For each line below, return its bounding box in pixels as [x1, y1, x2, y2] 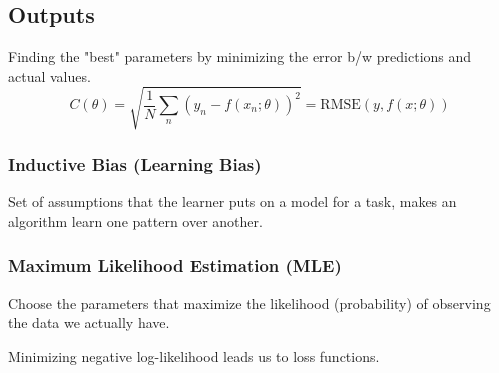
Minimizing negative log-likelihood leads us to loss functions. [8, 345, 380, 366]
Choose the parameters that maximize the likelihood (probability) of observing [8, 292, 491, 313]
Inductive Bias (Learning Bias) [8, 151, 262, 176]
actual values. [8, 65, 91, 86]
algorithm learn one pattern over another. [8, 210, 263, 231]
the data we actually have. [8, 312, 170, 333]
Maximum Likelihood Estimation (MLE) [8, 253, 342, 278]
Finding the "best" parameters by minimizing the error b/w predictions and [8, 46, 472, 67]
